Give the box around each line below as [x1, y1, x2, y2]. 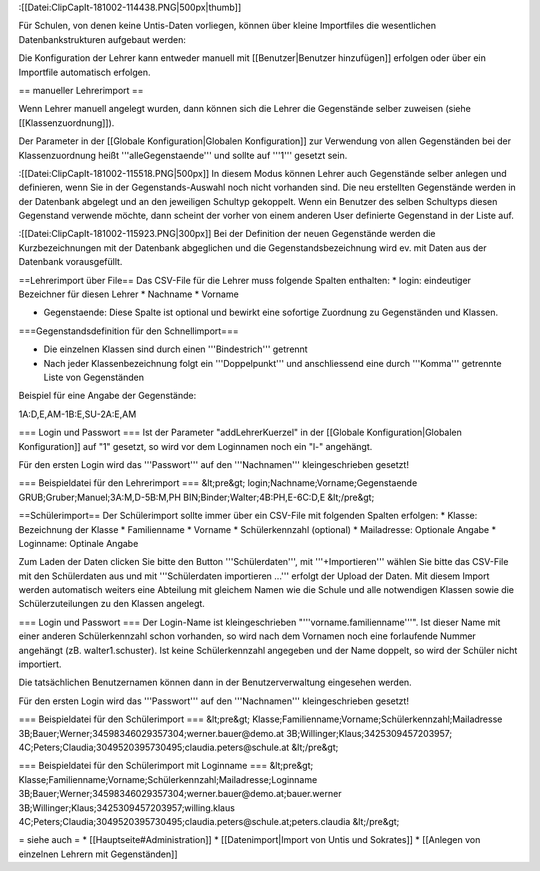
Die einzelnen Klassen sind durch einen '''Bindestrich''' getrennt [43, 343, 309, 355]
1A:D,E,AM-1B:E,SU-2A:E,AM [18, 408, 137, 420]
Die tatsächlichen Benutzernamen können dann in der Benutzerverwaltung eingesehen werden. [18, 676, 412, 689]
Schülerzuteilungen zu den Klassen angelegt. [18, 598, 205, 610]
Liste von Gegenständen [43, 371, 145, 383]
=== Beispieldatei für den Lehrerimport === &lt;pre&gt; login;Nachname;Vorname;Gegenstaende [18, 477, 418, 489]
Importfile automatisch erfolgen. [18, 66, 151, 78]
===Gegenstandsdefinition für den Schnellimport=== [18, 325, 239, 337]
